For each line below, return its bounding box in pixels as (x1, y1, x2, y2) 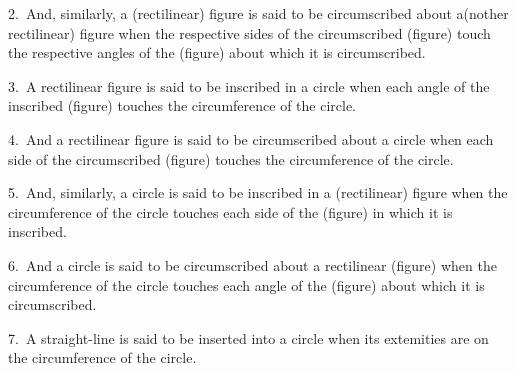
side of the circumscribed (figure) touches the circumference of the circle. (8, 148, 454, 169)
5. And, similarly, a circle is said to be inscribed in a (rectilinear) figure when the (8, 182, 508, 203)
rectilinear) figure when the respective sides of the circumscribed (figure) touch (8, 22, 491, 43)
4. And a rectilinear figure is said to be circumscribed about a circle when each (8, 128, 494, 149)
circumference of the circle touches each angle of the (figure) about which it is (8, 274, 485, 295)
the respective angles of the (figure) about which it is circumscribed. (8, 42, 426, 63)
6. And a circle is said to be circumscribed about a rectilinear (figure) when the (8, 254, 497, 275)
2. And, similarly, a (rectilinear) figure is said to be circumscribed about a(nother (8, 3, 509, 23)
